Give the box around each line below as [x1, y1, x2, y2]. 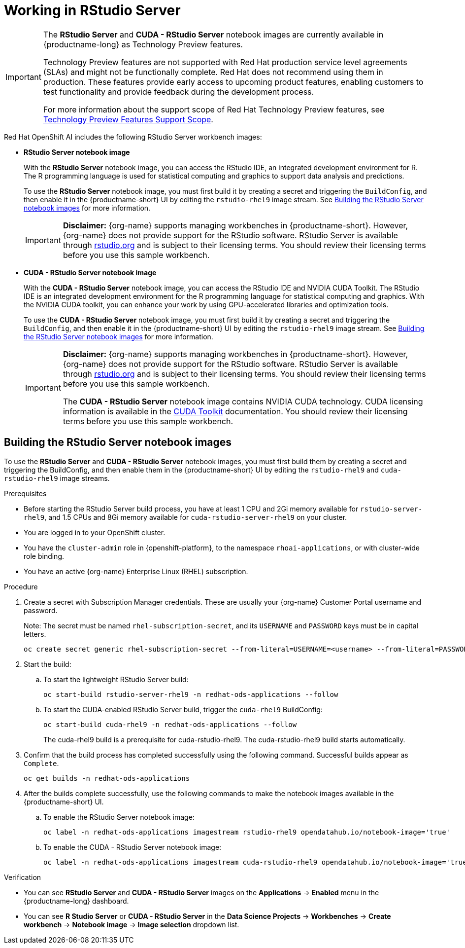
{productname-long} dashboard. [24, 896, 129, 905]
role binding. [24, 551, 65, 560]
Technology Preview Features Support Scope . [43, 114, 213, 124]
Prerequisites [4, 489, 47, 498]
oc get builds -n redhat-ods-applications [24, 774, 190, 782]
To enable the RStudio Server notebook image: [43, 812, 195, 821]
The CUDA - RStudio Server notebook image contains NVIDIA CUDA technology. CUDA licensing [63, 396, 423, 406]
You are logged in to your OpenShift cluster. [24, 528, 166, 537]
